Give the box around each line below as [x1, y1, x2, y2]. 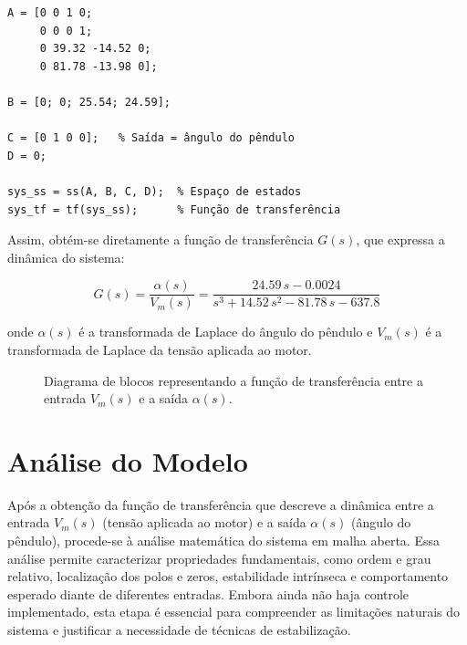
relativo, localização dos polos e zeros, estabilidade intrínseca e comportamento [7, 567, 449, 586]
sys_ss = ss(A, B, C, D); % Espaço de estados [7, 184, 302, 198]
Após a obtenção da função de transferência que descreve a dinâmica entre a [7, 494, 434, 514]
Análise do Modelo [7, 442, 248, 479]
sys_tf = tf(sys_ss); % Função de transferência [7, 203, 341, 216]
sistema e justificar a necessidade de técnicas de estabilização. [7, 620, 351, 640]
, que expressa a [356, 230, 445, 249]
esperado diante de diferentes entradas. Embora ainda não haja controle [7, 584, 410, 603]
